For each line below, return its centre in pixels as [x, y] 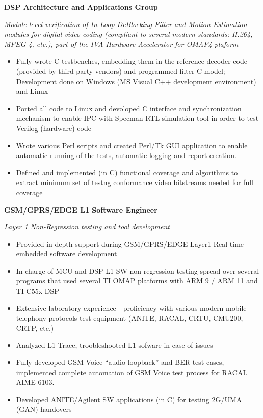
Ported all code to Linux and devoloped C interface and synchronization [129, 108]
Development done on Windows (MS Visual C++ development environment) [136, 81]
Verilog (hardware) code [54, 128]
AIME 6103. [35, 382]
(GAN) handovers [44, 409]
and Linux [32, 91]
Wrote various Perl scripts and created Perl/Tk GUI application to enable [132, 145]
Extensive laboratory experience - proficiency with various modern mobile [131, 308]
